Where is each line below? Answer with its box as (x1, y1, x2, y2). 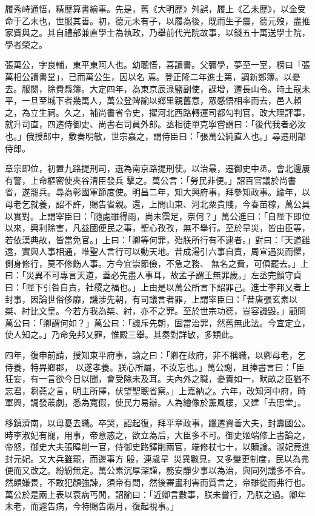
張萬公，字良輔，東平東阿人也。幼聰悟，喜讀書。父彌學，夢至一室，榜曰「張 (5, 58, 310, 71)
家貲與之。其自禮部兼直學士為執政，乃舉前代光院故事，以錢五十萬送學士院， (5, 26, 310, 39)
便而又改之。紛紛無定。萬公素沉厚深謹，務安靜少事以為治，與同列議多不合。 (5, 464, 310, 477)
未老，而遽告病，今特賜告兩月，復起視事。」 (5, 500, 179, 512)
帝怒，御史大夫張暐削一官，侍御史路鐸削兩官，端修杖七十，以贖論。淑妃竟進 (5, 440, 310, 453)
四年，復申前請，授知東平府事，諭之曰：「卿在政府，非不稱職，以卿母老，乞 (5, 349, 306, 361)
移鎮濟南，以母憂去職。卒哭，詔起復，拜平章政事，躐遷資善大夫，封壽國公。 (5, 417, 310, 429)
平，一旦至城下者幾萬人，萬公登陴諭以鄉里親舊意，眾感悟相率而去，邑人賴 (5, 94, 302, 107)
